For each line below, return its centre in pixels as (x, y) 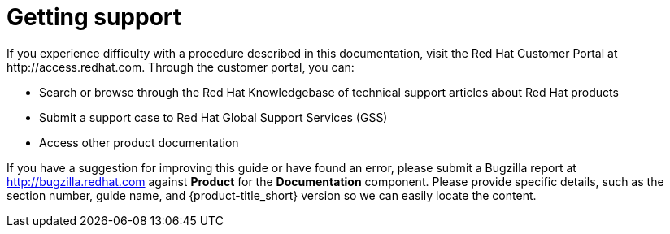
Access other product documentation (139, 142)
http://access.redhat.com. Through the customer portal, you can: (181, 67)
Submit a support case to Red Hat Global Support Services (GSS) (213, 117)
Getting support (94, 17)
